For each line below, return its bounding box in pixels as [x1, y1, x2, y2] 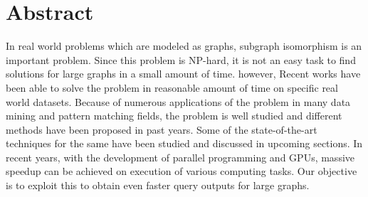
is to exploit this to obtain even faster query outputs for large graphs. [6, 178, 310, 193]
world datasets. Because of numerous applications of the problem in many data [6, 94, 351, 109]
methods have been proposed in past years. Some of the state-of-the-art [6, 122, 317, 137]
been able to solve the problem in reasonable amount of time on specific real [6, 80, 338, 95]
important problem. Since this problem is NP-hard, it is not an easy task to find [6, 52, 356, 67]
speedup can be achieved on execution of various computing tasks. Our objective [6, 164, 357, 179]
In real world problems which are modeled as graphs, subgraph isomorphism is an [6, 38, 362, 53]
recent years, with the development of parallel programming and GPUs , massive [6, 149, 355, 164]
